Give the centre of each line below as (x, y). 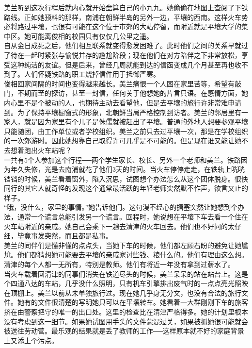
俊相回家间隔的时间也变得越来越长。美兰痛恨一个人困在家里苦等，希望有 (119, 83)
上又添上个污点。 (31, 340)
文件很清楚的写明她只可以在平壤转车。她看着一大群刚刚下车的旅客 (143, 302)
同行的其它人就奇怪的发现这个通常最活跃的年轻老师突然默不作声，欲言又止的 (126, 188)
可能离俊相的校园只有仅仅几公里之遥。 (92, 36)
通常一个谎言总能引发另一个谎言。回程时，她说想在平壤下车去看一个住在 (133, 217)
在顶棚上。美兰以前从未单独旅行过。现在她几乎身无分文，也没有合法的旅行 (123, 292)
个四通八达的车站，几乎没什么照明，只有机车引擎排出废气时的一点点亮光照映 (126, 283)
